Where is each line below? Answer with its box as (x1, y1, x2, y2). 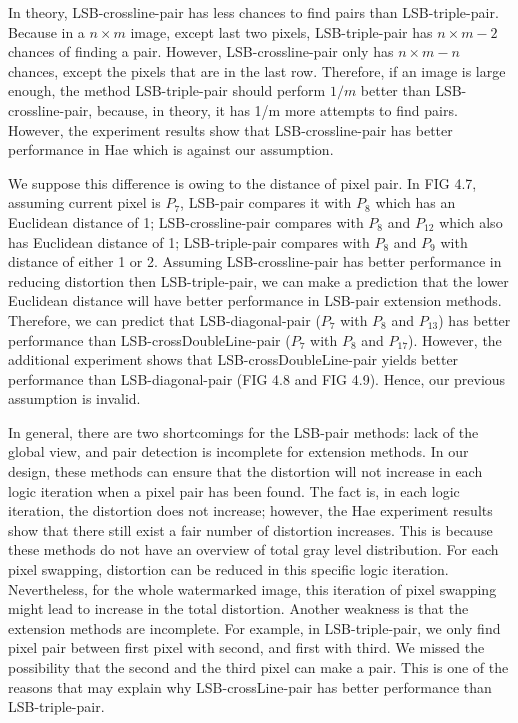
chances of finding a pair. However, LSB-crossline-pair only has (8, 41, 394, 62)
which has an (375, 192, 456, 213)
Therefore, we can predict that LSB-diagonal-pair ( (8, 309, 321, 330)
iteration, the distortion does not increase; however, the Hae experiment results (8, 500, 493, 521)
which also (439, 211, 503, 232)
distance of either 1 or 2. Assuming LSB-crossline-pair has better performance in (8, 251, 502, 272)
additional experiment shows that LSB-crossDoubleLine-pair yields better (8, 349, 459, 370)
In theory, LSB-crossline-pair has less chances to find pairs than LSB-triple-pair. (8, 2, 499, 22)
